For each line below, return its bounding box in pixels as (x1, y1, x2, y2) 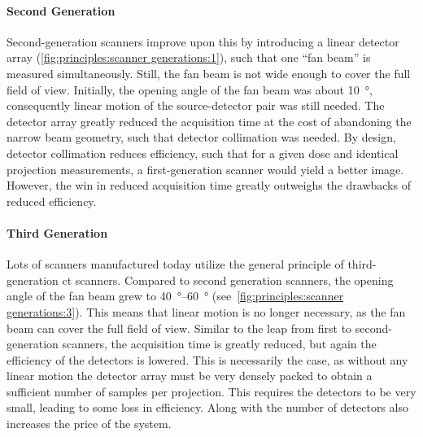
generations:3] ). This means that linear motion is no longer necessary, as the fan (7, 303, 406, 320)
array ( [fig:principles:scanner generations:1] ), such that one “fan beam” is (7, 49, 371, 66)
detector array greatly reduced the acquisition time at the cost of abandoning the (7, 112, 412, 129)
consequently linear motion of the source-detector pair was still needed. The (7, 97, 385, 114)
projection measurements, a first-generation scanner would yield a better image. (7, 160, 404, 177)
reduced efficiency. (7, 192, 97, 209)
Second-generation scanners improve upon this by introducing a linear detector (7, 33, 399, 50)
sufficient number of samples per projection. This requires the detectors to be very (7, 382, 416, 400)
